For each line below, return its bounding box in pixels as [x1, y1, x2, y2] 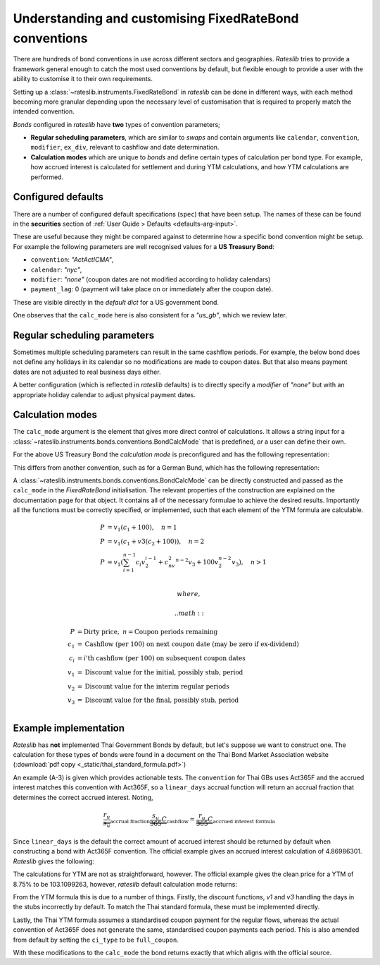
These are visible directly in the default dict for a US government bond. [13, 298, 220, 306]
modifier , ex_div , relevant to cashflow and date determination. [30, 143, 220, 152]
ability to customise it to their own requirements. [13, 75, 153, 83]
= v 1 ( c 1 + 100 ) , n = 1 [107, 523, 177, 533]
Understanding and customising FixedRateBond [13, 11, 299, 26]
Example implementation [13, 722, 125, 734]
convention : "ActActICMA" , [30, 255, 114, 264]
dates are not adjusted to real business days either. [13, 368, 161, 376]
